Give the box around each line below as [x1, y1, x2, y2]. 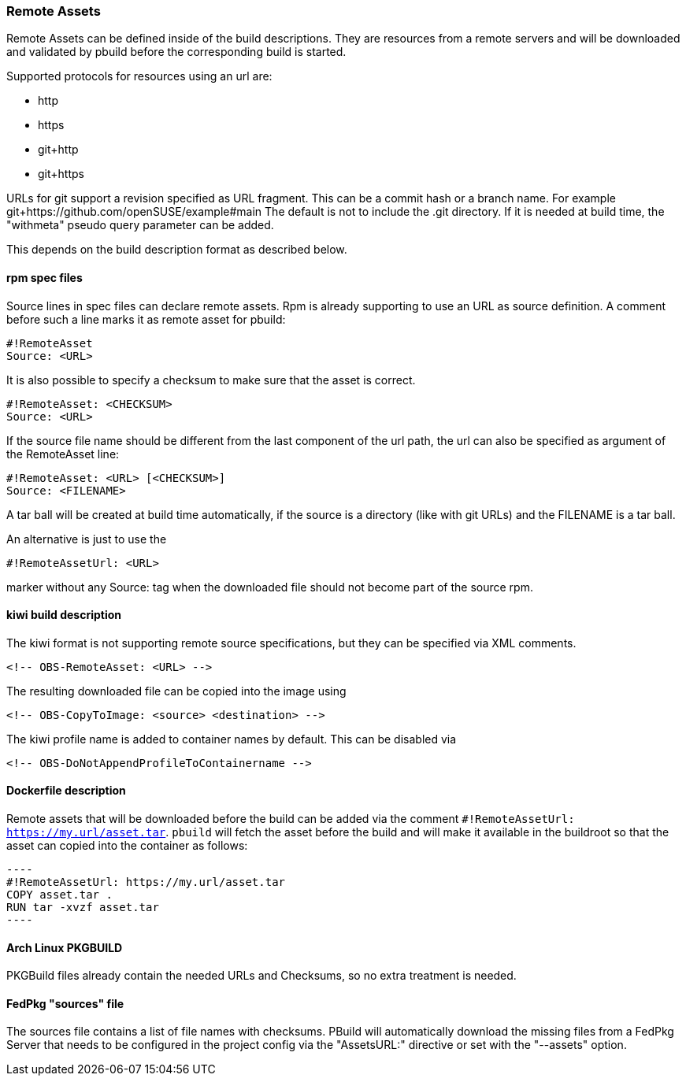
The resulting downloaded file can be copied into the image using [6, 684, 347, 698]
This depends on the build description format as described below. [6, 243, 347, 257]
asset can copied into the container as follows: [6, 839, 248, 853]
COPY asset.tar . [6, 888, 113, 902]
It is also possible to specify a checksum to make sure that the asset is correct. [6, 372, 416, 387]
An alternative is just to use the [6, 532, 167, 546]
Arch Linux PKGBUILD [6, 940, 123, 954]
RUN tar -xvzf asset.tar [6, 901, 159, 914]
